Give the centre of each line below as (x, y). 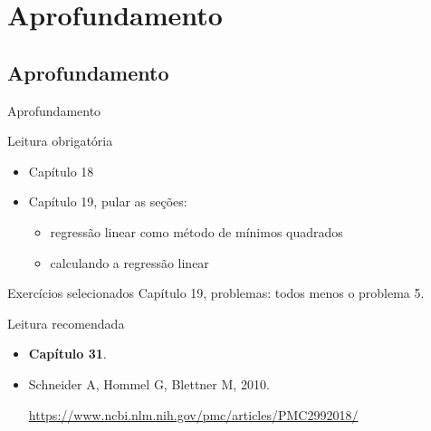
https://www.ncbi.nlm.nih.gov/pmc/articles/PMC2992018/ (193, 414)
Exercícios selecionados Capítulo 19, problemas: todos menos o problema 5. (216, 293)
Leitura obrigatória (60, 141)
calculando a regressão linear (129, 262)
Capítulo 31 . (67, 354)
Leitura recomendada (66, 323)
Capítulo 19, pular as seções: (108, 201)
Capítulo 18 (61, 171)
